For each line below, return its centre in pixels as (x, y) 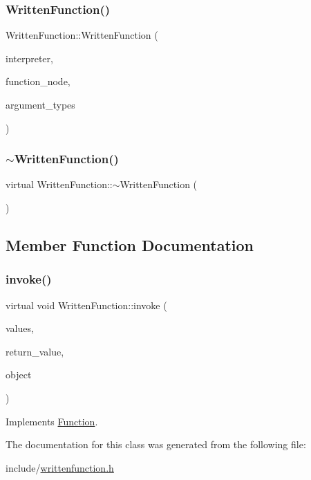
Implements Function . (52, 421)
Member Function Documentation (130, 244)
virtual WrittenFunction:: (59, 184)
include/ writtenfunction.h (60, 467)
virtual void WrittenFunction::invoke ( (86, 305)
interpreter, (29, 58)
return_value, (35, 351)
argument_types (40, 104)
